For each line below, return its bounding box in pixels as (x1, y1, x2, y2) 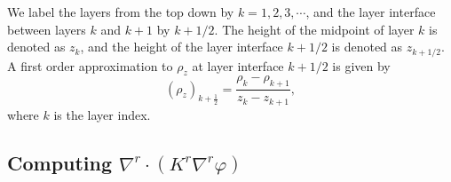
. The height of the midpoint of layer (214, 20, 415, 38)
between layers (7, 20, 86, 38)
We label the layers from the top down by (7, 3, 234, 20)
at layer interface (192, 56, 284, 75)
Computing (7, 148, 113, 176)
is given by (332, 56, 391, 75)
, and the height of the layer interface (80, 37, 283, 56)
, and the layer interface (305, 3, 436, 20)
